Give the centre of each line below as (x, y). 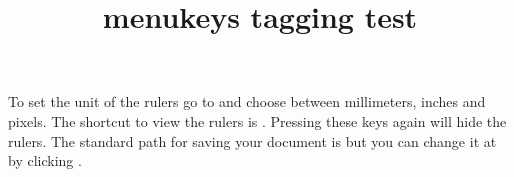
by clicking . (45, 160)
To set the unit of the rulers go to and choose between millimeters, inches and (247, 101)
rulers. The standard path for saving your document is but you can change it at (252, 140)
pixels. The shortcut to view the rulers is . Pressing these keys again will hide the (257, 120)
